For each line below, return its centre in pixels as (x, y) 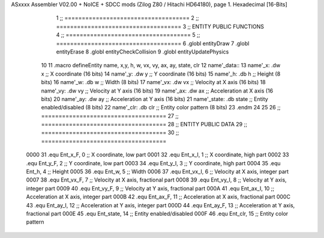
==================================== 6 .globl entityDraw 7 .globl (153, 43)
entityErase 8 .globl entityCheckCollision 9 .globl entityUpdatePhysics (142, 52)
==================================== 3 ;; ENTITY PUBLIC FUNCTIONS (160, 26)
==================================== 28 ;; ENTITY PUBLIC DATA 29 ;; (144, 124)
